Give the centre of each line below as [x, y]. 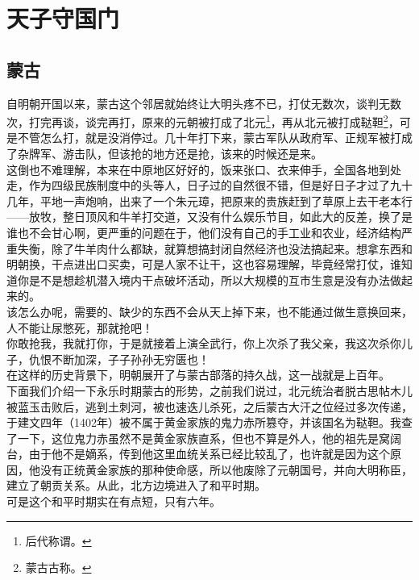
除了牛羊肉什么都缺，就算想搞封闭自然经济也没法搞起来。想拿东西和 [232, 248]
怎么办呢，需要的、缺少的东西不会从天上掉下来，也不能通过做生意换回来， [215, 311]
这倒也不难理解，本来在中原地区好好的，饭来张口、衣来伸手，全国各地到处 [204, 169]
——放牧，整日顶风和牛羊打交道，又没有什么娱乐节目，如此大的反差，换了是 [209, 217]
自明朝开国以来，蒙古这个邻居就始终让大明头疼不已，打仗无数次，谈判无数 [204, 103]
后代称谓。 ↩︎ [58, 540]
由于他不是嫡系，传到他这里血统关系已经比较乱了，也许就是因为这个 [209, 454]
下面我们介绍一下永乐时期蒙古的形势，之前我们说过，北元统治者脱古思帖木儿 [209, 390]
